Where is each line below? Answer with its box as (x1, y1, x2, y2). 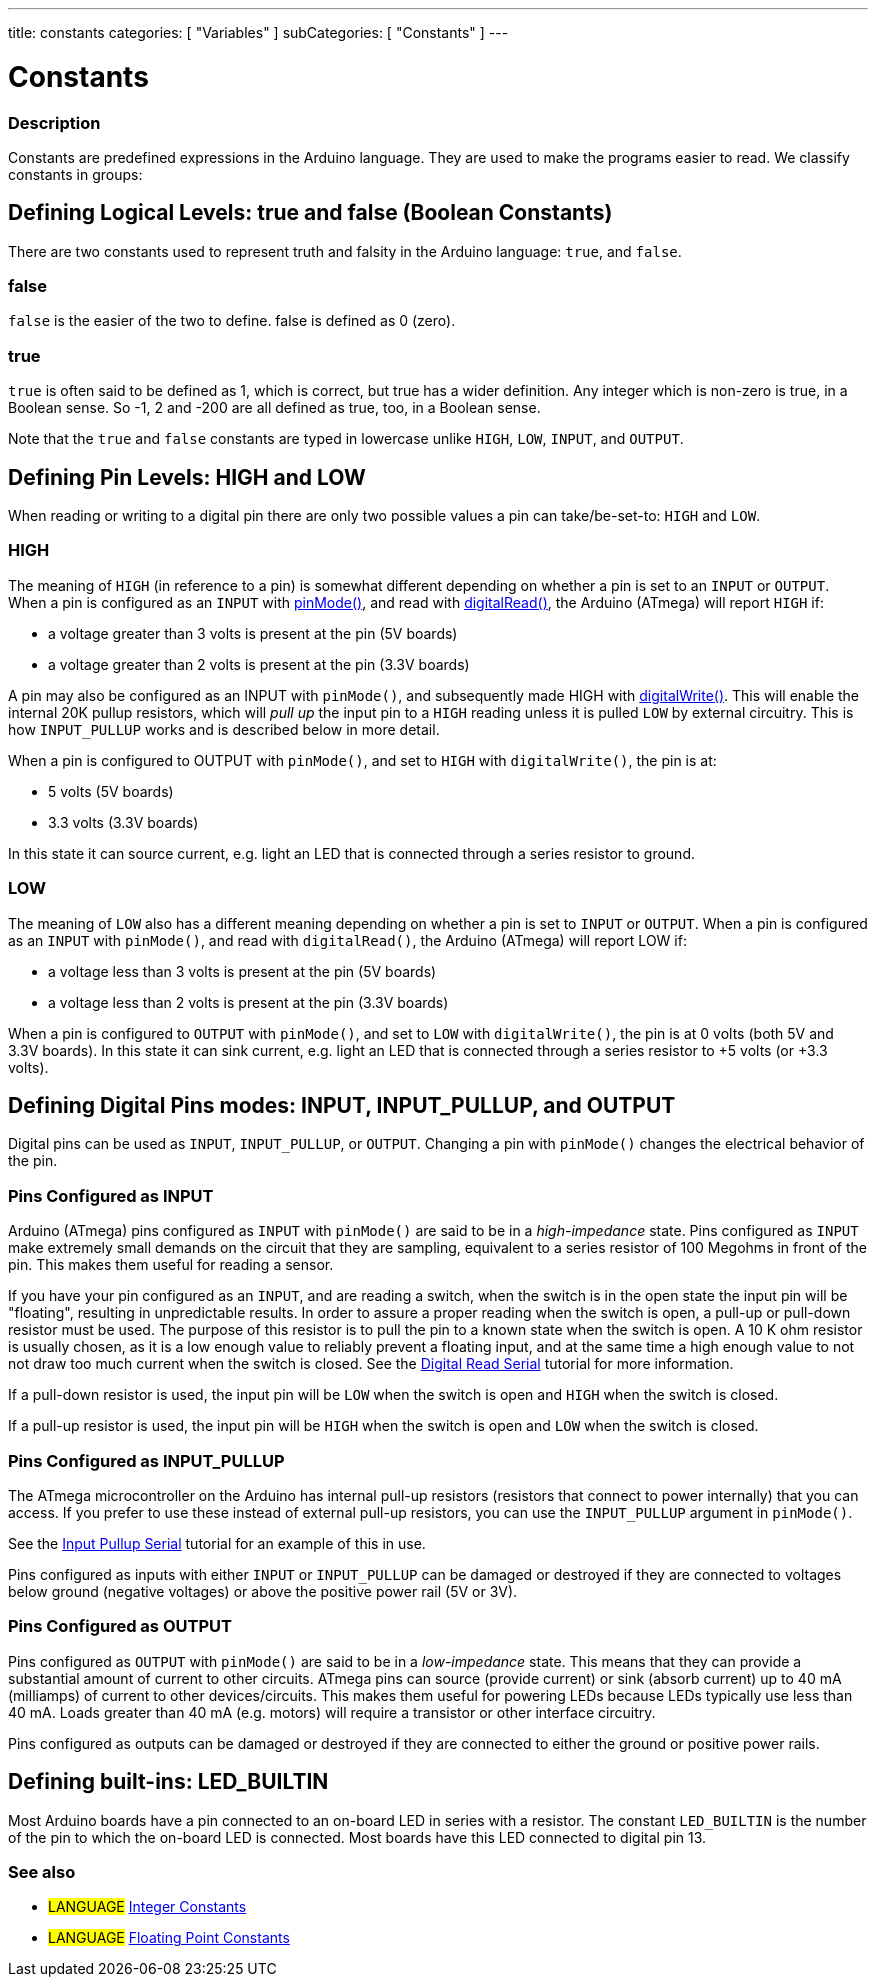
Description (8, 112, 101, 133)
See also (8, 1861, 76, 1882)
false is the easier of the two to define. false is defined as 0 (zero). (8, 312, 456, 330)
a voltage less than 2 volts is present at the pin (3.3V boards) (48, 993, 449, 1011)
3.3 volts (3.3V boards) (48, 813, 199, 831)
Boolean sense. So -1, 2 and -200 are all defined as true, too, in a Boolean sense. (8, 399, 541, 417)
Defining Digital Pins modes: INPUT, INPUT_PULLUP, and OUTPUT (8, 1092, 676, 1118)
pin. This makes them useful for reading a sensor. (8, 1256, 334, 1274)
